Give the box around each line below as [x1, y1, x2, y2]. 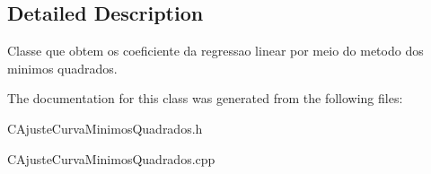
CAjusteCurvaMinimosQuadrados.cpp [7, 149, 215, 168]
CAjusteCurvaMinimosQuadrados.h [7, 118, 203, 137]
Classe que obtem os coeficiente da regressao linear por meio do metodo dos [7, 41, 424, 60]
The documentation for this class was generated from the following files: [7, 89, 403, 108]
